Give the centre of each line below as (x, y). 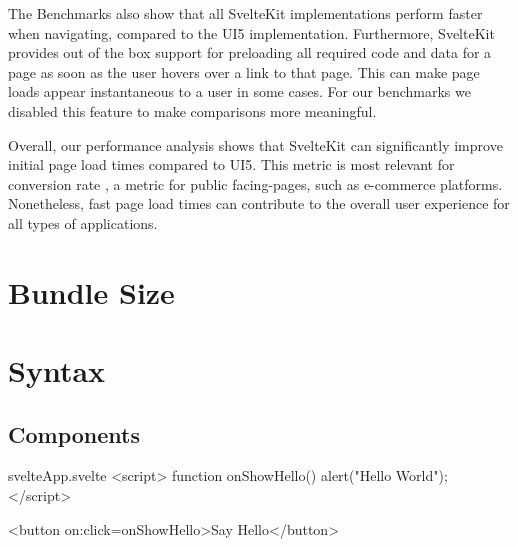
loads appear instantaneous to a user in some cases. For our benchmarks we (239, 91)
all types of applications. (83, 222)
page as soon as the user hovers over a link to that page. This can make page (244, 71)
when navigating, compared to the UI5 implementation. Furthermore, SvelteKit (251, 32)
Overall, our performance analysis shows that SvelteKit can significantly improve (255, 144)
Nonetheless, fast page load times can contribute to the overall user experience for (259, 203)
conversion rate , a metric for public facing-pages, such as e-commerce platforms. (255, 183)
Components (74, 433)
